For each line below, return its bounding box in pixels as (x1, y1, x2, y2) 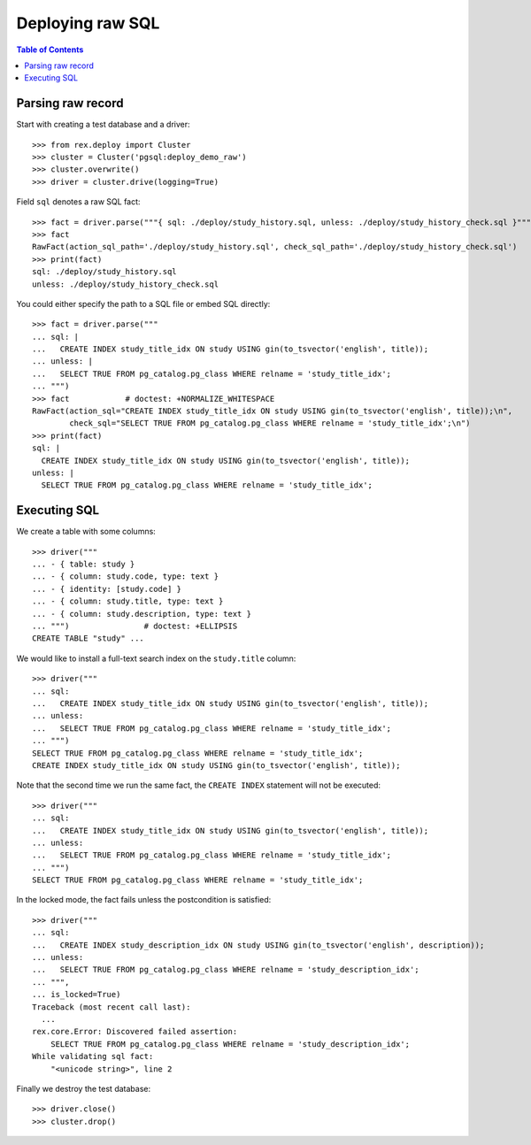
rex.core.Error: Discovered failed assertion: (32, 1026, 238, 1037)
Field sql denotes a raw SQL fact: (16, 196, 141, 207)
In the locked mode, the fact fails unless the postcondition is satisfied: (16, 895, 272, 905)
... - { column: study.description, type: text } (32, 609, 252, 619)
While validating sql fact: (32, 1051, 154, 1062)
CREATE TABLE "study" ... (32, 634, 145, 643)
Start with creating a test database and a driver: (16, 119, 190, 130)
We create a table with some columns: (16, 526, 157, 537)
